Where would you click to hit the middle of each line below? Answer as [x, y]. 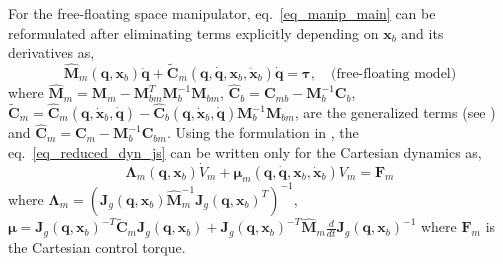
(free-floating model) [393, 74]
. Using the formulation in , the [262, 132]
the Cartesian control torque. [97, 246]
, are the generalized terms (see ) [395, 112]
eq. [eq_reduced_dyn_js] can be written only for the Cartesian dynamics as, [245, 151]
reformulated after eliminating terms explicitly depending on [193, 32]
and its [422, 32]
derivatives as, [51, 52]
